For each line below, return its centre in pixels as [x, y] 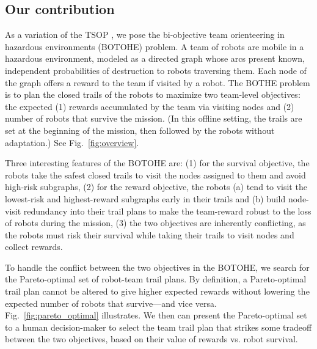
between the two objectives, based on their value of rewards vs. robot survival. [151, 339]
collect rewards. [34, 247]
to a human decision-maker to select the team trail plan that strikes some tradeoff [158, 327]
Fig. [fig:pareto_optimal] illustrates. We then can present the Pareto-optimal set [156, 315]
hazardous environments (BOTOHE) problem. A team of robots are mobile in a [155, 46]
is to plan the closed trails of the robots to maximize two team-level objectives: [153, 94]
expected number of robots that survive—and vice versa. [111, 303]
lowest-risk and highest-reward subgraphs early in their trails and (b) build [145, 198]
